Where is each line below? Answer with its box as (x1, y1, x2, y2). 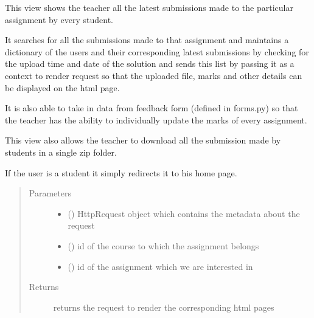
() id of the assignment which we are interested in (68, 260, 253, 272)
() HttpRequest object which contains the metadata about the (68, 207, 300, 219)
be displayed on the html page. (5, 81, 120, 94)
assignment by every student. (5, 13, 113, 26)
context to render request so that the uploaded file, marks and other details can (5, 69, 302, 81)
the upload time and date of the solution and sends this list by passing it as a (5, 57, 295, 70)
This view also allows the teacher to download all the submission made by (5, 134, 281, 147)
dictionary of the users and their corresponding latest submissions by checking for (5, 45, 309, 58)
